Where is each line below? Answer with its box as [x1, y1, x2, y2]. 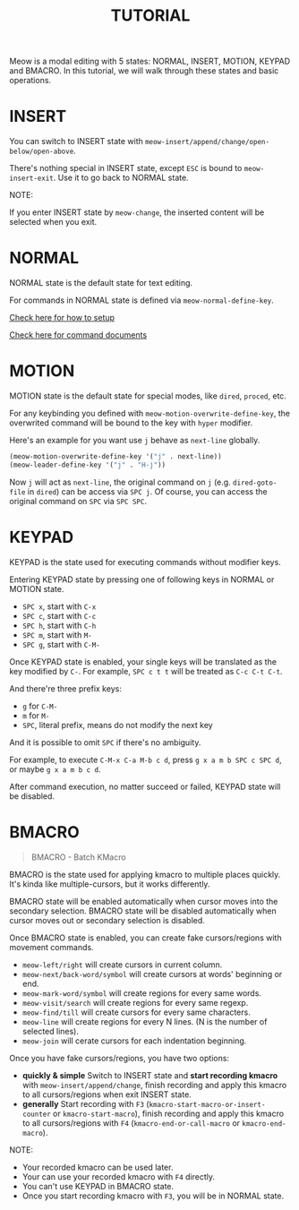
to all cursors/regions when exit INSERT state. [21, 1089, 192, 1100]
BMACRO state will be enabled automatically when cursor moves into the [9, 896, 278, 906]
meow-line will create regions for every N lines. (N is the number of [21, 1016, 268, 1026]
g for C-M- [21, 700, 58, 711]
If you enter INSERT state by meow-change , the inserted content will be [9, 207, 265, 218]
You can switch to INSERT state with [9, 136, 143, 147]
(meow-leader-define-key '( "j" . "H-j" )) [9, 460, 167, 469]
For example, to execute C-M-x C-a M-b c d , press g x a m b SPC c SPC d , [9, 754, 282, 765]
